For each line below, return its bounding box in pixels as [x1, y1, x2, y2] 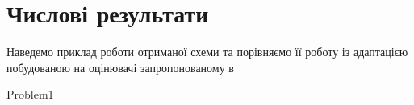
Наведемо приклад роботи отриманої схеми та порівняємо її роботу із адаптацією [6, 43, 408, 60]
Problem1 [6, 86, 54, 103]
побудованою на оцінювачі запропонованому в [6, 59, 234, 75]
